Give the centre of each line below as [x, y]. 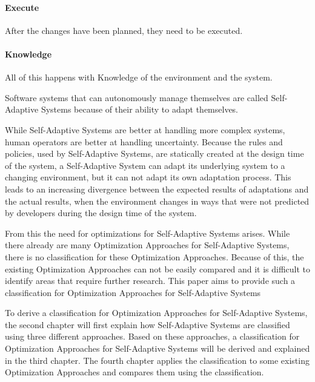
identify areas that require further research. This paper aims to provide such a [150, 281]
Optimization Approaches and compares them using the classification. [134, 372]
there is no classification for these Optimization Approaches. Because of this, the [154, 256]
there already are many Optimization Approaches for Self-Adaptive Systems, [147, 245]
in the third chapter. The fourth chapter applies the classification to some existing [157, 360]
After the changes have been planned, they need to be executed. [124, 30]
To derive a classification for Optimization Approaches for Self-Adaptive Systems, [156, 313]
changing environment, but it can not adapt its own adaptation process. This [148, 177]
